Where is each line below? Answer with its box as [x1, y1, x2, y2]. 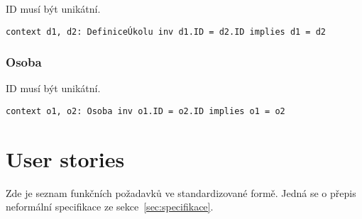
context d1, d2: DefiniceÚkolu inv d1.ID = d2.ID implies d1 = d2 [6, 26, 327, 37]
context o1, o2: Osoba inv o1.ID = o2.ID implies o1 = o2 [6, 106, 285, 117]
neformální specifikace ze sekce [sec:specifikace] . [6, 199, 214, 214]
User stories [6, 144, 125, 173]
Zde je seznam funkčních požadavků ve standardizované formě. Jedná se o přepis [6, 185, 356, 200]
